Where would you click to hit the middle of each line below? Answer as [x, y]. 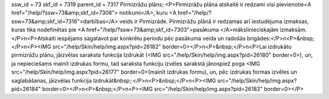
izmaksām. [293, 30]
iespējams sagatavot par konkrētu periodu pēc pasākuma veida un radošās [151, 38]
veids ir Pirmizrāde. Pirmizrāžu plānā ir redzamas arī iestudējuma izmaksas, [214, 21]
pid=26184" [26, 89]
